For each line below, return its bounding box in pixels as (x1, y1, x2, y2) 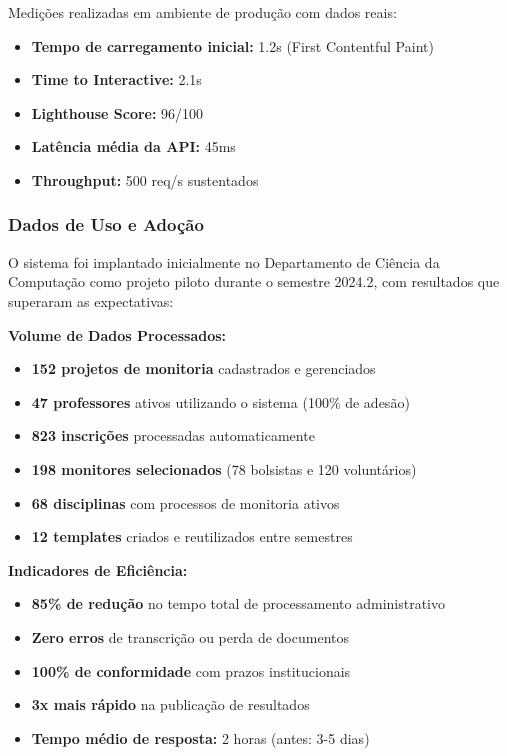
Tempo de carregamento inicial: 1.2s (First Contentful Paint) (31, 35, 434, 56)
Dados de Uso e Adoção (8, 212, 204, 237)
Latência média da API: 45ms (31, 136, 236, 157)
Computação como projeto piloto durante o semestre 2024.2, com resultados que (8, 271, 500, 292)
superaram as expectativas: (8, 290, 174, 311)
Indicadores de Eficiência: (8, 559, 188, 580)
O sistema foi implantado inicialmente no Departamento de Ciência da (8, 251, 440, 272)
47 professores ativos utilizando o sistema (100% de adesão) (31, 391, 410, 412)
